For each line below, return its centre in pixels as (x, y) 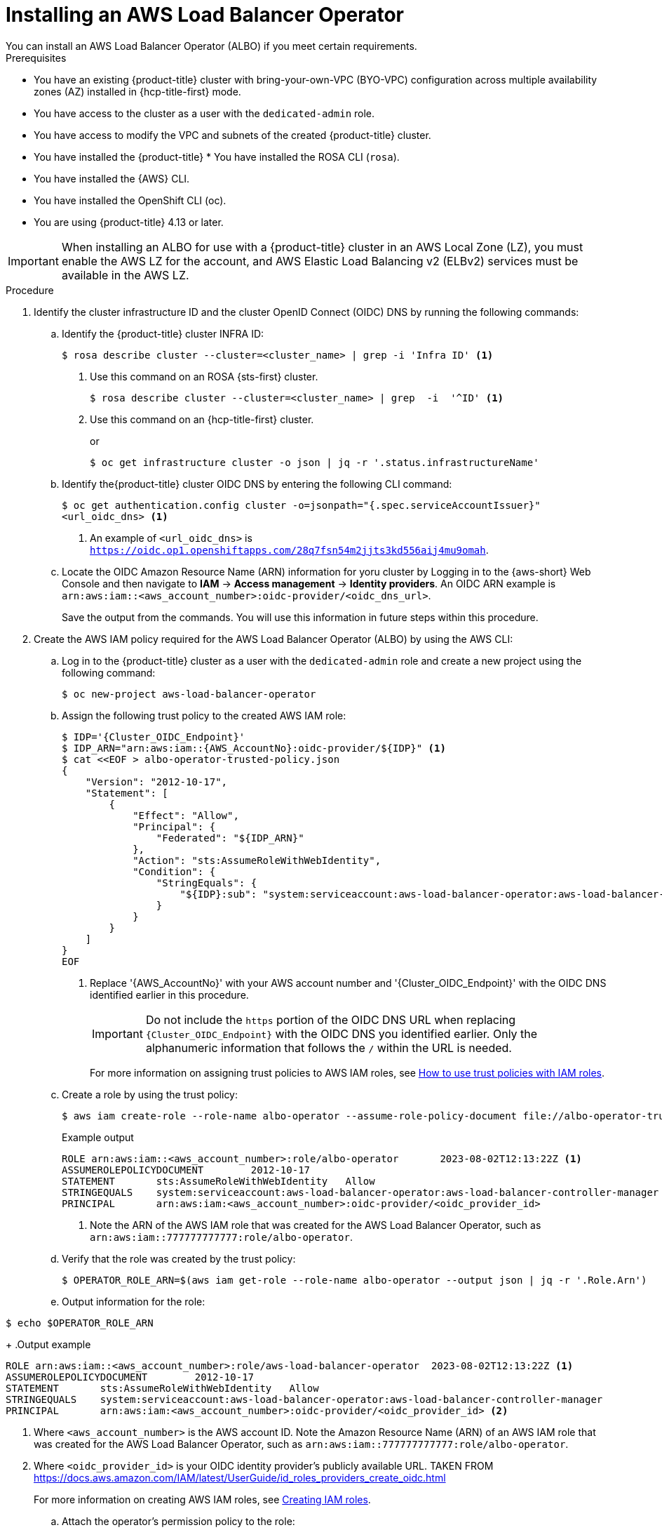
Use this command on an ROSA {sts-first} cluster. (204, 376)
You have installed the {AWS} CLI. (112, 178)
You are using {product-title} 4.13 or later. (129, 222)
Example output (98, 1137)
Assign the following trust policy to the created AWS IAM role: (204, 715)
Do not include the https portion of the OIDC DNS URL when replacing (331, 1019)
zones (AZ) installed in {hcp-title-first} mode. (137, 91)
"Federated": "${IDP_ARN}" (230, 838)
